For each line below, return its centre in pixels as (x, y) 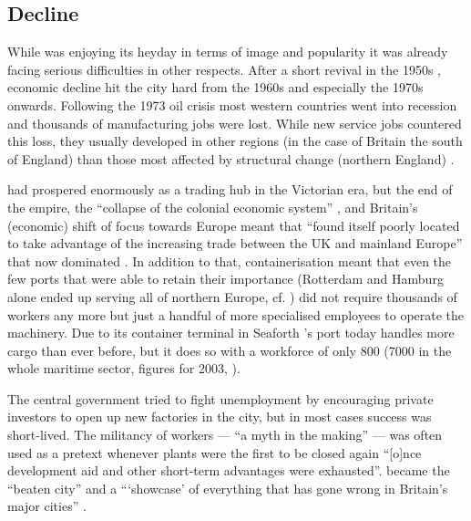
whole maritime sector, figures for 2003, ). (124, 368)
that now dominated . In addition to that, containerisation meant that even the (230, 260)
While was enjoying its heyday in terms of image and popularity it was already (228, 52)
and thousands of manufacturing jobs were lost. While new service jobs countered (235, 123)
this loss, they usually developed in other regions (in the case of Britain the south (235, 141)
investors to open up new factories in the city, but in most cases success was (220, 417)
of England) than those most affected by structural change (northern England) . (231, 158)
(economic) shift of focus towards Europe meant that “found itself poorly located (234, 225)
